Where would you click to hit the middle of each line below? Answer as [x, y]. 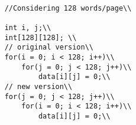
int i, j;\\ [28, 27]
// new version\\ [38, 86]
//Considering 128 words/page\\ [68, 8]
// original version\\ [49, 47]
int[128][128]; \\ [41, 37]
